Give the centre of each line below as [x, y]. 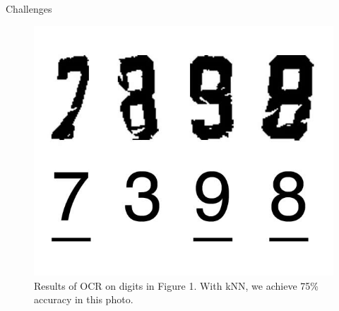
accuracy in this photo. [84, 299]
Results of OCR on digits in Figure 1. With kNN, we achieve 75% [176, 285]
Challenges [29, 8]
